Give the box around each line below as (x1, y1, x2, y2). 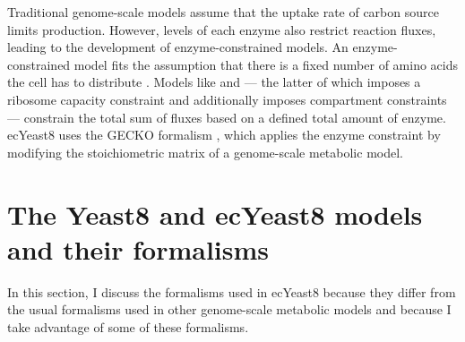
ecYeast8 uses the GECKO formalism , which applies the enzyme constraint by (7, 125, 441, 144)
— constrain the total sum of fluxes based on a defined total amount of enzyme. (7, 107, 446, 126)
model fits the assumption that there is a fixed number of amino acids (73, 55, 459, 73)
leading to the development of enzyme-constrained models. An (7, 38, 349, 56)
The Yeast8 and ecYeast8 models (7, 195, 423, 232)
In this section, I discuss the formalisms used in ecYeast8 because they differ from (7, 282, 456, 301)
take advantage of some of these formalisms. (7, 317, 249, 336)
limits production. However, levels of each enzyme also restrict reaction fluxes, (7, 20, 436, 38)
